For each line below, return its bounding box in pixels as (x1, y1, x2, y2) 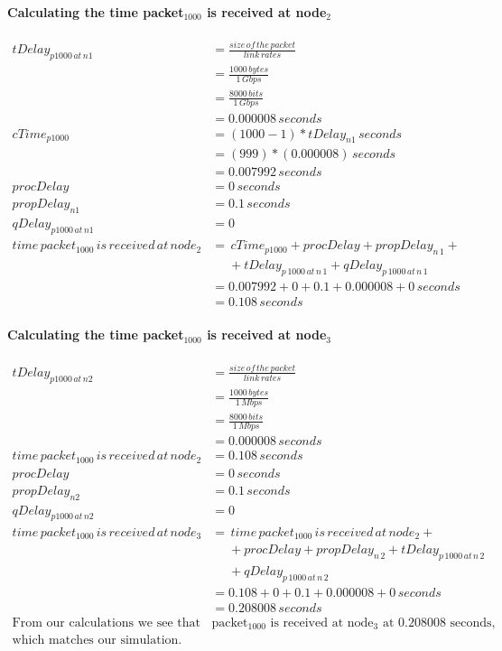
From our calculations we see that (12, 616, 200, 629)
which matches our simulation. (12, 634, 182, 647)
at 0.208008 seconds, (382, 616, 496, 629)
